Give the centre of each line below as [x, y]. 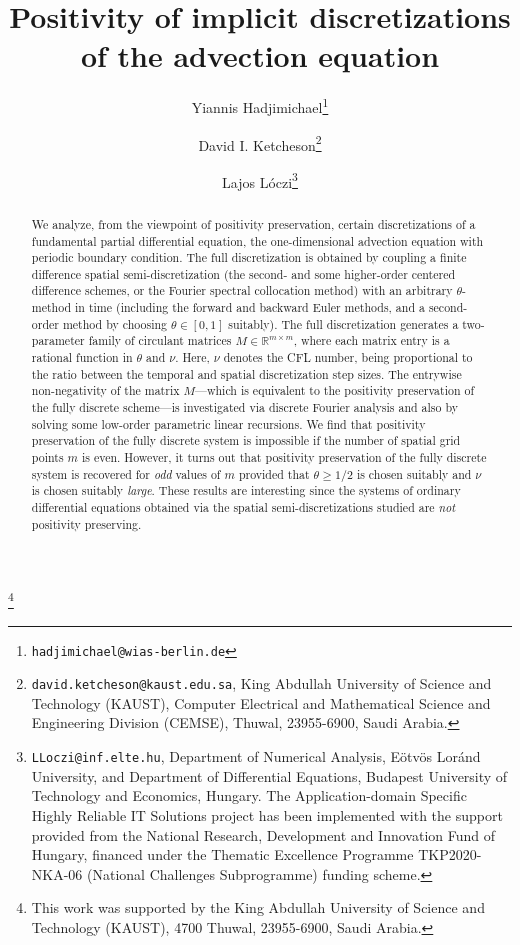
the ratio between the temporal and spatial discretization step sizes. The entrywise [246, 373]
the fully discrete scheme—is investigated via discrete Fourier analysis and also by [245, 407]
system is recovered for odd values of [126, 473]
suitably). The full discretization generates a [343, 323]
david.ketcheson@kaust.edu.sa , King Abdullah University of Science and [261, 683]
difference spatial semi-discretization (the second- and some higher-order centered [243, 273]
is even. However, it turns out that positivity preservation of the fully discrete [284, 457]
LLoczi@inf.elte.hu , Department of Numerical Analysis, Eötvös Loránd [256, 756]
